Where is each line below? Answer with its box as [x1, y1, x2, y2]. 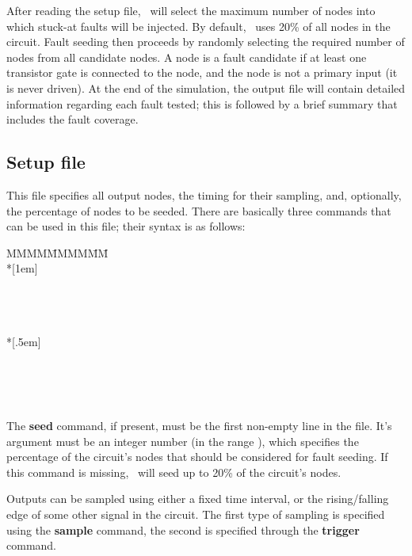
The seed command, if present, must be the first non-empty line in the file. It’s [6, 417, 392, 434]
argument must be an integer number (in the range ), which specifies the [6, 432, 359, 449]
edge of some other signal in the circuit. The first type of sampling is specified [6, 506, 385, 523]
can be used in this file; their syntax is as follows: [6, 218, 246, 234]
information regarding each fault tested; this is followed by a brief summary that [6, 95, 398, 112]
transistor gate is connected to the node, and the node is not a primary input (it [6, 64, 398, 81]
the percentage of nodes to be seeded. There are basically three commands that [6, 202, 391, 219]
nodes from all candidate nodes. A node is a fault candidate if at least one [6, 48, 367, 65]
